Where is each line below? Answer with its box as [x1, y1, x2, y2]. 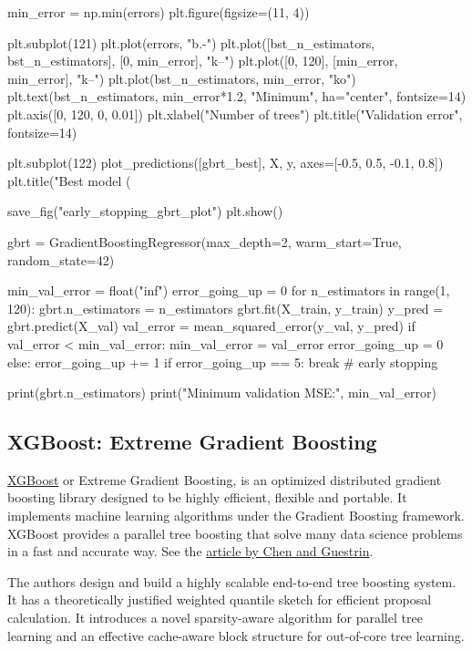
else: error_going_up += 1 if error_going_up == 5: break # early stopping [7, 352, 438, 371]
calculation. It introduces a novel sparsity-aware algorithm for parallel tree [7, 608, 423, 627]
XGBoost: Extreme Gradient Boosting [7, 428, 377, 456]
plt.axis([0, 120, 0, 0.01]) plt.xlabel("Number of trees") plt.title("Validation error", [7, 104, 463, 123]
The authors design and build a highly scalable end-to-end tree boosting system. [7, 572, 457, 591]
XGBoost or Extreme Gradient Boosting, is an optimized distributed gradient [7, 470, 442, 489]
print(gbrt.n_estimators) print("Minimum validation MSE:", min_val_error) [7, 383, 436, 402]
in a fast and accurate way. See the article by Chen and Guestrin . [7, 542, 374, 561]
